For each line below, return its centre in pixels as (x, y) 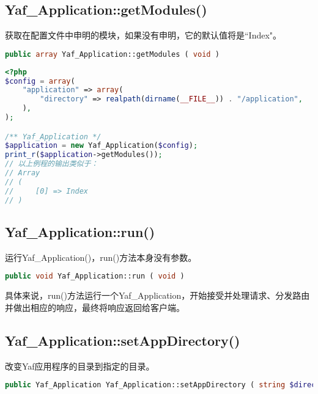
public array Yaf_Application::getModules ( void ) (112, 54)
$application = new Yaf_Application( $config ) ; (102, 146)
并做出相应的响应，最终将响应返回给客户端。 (95, 307)
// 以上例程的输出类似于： (52, 164)
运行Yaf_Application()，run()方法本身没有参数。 (101, 257)
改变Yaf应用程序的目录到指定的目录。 (80, 366)
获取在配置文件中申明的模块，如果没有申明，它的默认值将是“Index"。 (143, 35)
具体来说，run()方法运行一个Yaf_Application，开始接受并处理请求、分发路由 (157, 295)
